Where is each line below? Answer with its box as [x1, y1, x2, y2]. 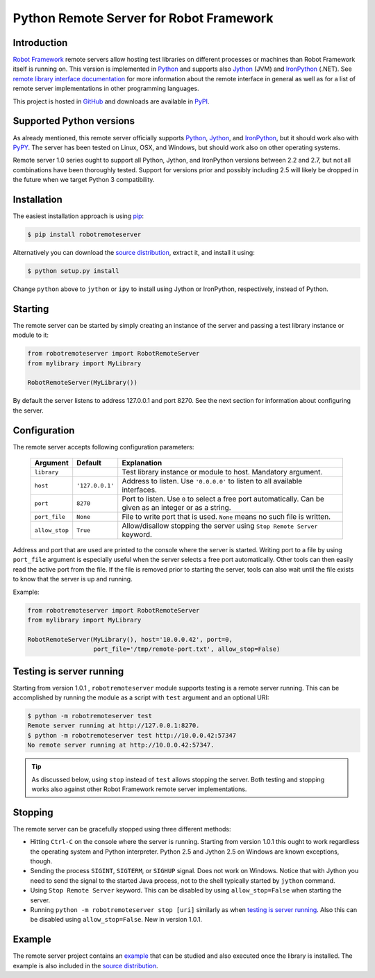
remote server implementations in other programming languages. [12, 84, 199, 93]
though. [30, 857, 53, 865]
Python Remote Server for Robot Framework [12, 10, 274, 26]
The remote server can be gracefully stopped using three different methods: [12, 824, 231, 833]
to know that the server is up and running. [12, 575, 133, 583]
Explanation [122, 458, 162, 468]
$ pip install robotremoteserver [27, 230, 142, 238]
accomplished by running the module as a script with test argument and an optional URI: [12, 693, 269, 702]
